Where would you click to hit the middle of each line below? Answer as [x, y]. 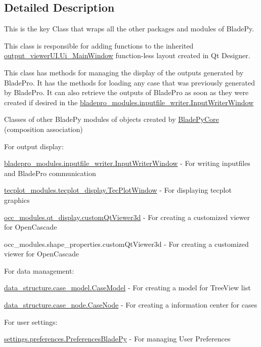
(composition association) [43, 129]
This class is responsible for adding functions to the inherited [99, 45]
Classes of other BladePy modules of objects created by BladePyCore [112, 119]
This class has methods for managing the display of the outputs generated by [124, 72]
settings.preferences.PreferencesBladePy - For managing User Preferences [117, 339]
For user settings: [31, 321]
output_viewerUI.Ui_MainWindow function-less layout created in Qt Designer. [127, 55]
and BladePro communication [50, 173]
